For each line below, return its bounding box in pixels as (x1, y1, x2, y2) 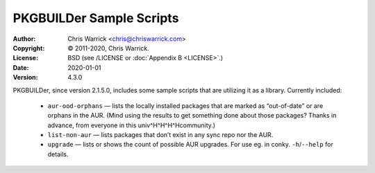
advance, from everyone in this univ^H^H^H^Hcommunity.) (47, 121, 215, 129)
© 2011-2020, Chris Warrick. (67, 44, 149, 52)
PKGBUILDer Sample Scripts (12, 10, 179, 26)
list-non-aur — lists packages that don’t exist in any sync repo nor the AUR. (47, 131, 274, 139)
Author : (12, 35, 36, 43)
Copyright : (12, 44, 45, 52)
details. (47, 149, 69, 158)
